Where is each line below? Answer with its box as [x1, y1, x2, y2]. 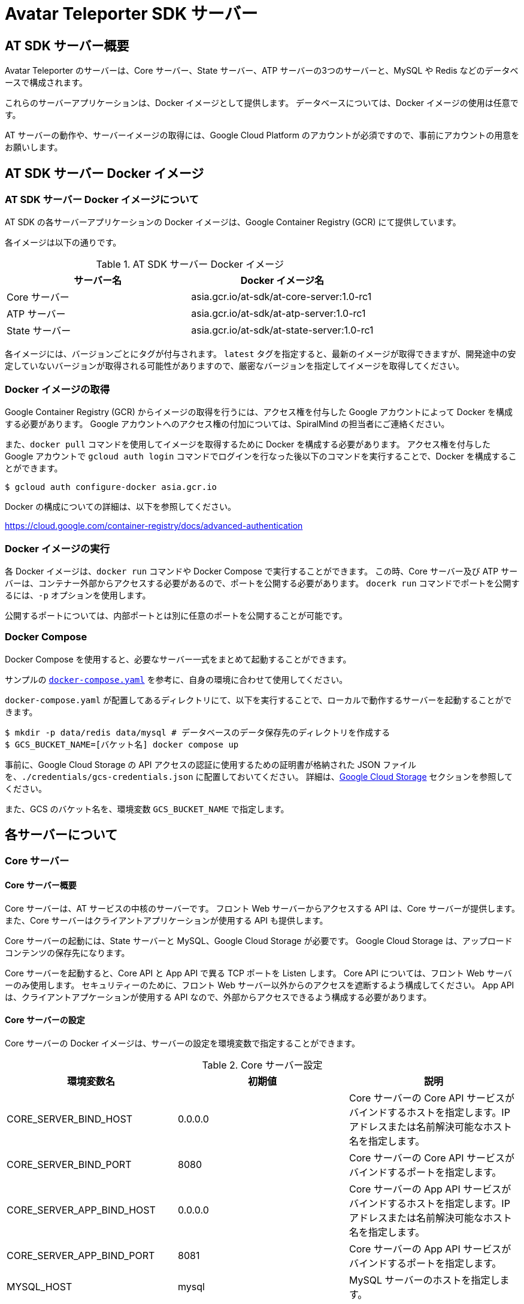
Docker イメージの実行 [5, 542, 110, 555]
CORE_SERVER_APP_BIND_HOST [7, 1203, 156, 1216]
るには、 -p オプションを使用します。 [5, 589, 151, 600]
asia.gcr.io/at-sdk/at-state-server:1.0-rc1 [191, 324, 374, 337]
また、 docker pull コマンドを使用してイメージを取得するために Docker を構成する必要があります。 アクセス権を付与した [5, 439, 490, 450]
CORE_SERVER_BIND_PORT [7, 1158, 132, 1170]
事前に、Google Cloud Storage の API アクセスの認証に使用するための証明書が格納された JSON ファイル [5, 759, 416, 770]
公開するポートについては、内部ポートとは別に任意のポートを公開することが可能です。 [5, 610, 347, 621]
